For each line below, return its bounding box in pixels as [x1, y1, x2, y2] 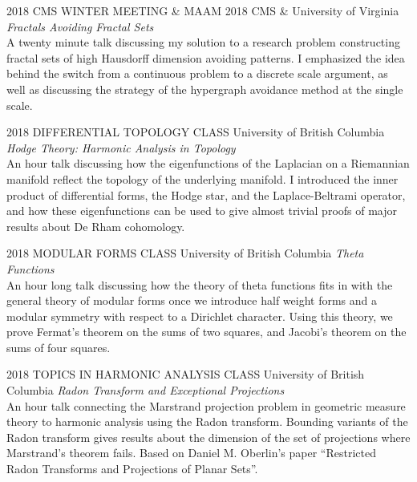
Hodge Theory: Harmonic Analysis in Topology [6, 139, 236, 156]
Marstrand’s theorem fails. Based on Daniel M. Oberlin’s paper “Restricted [6, 444, 376, 461]
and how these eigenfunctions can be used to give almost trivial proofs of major [6, 202, 398, 219]
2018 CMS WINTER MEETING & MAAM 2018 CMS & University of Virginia [6, 2, 399, 18]
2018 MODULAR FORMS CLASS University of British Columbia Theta [6, 245, 364, 261]
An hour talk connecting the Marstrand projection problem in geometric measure [6, 397, 406, 414]
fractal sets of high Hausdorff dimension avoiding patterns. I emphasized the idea [6, 49, 405, 66]
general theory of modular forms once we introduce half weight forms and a [6, 292, 377, 309]
